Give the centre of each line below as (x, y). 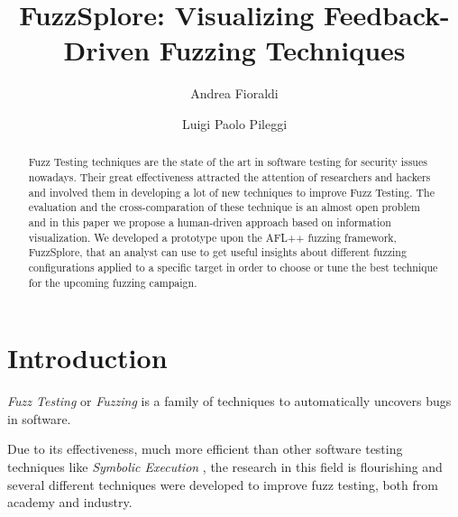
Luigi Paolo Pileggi (234, 123)
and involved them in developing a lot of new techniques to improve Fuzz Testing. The (231, 192)
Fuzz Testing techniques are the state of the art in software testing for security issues (228, 162)
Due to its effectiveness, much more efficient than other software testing (205, 449)
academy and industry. (70, 502)
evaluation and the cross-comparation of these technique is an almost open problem (224, 207)
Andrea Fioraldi (234, 93)
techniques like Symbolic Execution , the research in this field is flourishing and (225, 466)
